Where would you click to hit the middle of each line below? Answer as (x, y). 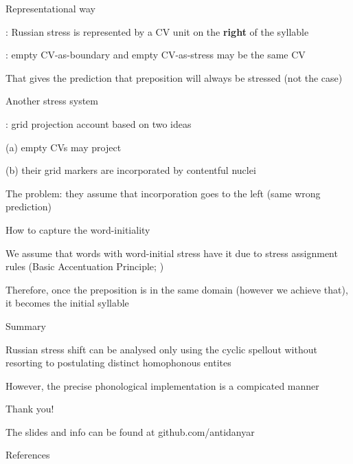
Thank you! (30, 409)
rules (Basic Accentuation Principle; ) (85, 266)
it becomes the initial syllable (67, 303)
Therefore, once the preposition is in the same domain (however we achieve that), (177, 289)
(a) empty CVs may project (64, 147)
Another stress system (52, 101)
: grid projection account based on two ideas (99, 123)
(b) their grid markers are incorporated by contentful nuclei (131, 170)
